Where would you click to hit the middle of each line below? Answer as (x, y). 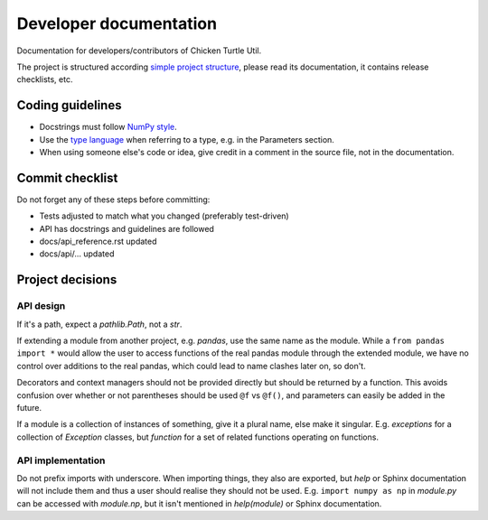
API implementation (61, 460)
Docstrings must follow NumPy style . (108, 127)
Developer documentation (117, 23)
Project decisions (67, 280)
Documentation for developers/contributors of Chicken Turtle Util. (139, 51)
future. (29, 407)
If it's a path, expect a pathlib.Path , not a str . (99, 324)
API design (41, 306)
